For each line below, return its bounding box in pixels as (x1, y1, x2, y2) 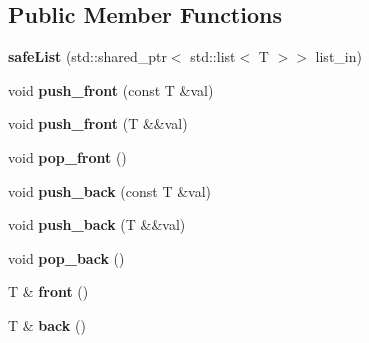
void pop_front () (8, 146, 127, 167)
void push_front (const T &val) (8, 79, 214, 100)
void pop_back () (8, 247, 125, 268)
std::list (190, 46, 236, 67)
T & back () (8, 314, 86, 335)
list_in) (315, 46, 362, 67)
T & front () (8, 281, 89, 302)
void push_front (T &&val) (8, 113, 188, 134)
